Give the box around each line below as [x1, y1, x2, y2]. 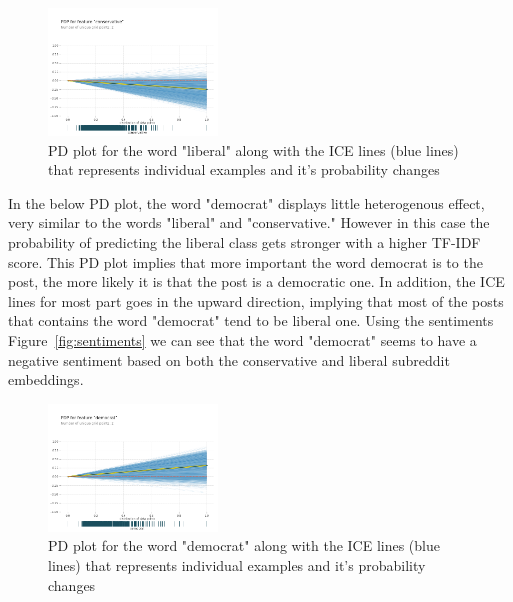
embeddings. [8, 369, 84, 390]
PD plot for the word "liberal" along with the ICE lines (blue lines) [48, 139, 459, 160]
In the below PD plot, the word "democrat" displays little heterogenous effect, [8, 192, 485, 213]
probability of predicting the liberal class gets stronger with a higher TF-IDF [8, 232, 481, 253]
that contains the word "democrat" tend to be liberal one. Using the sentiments [8, 310, 494, 331]
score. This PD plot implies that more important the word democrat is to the [8, 251, 483, 272]
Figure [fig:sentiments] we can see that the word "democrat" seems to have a [8, 330, 477, 351]
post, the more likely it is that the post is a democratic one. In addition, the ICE [8, 271, 505, 292]
